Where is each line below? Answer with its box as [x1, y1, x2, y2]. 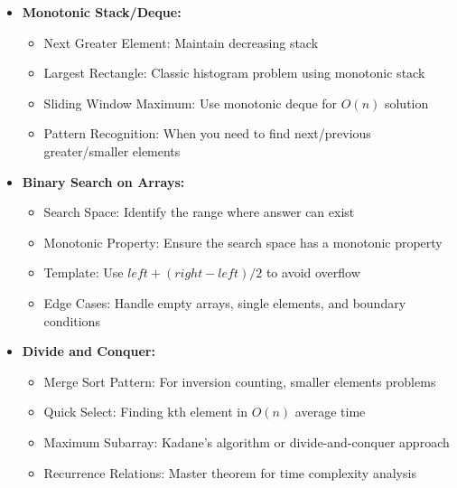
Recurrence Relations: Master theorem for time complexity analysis [43, 463, 416, 482]
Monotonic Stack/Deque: [22, 3, 182, 21]
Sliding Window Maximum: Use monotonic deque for [43, 93, 338, 112]
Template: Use [43, 263, 124, 282]
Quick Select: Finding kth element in [43, 402, 247, 421]
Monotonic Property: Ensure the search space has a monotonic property [43, 232, 443, 251]
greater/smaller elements [43, 141, 181, 160]
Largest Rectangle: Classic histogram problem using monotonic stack [43, 63, 425, 82]
